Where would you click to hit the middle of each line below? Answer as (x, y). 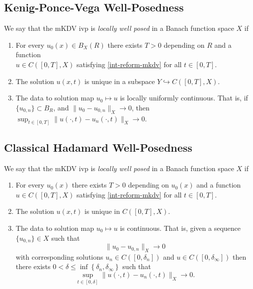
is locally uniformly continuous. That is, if (184, 98)
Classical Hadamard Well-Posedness (98, 147)
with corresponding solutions (59, 256)
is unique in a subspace (120, 81)
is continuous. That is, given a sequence (180, 228)
